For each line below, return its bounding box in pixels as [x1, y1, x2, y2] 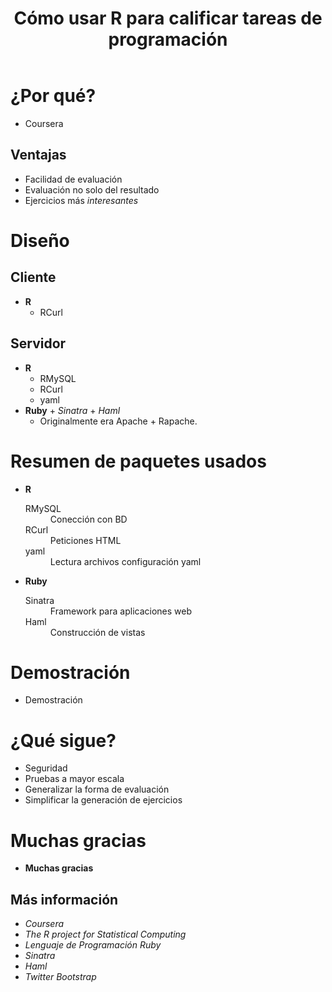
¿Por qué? [10, 85, 97, 107]
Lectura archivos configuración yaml [49, 555, 202, 567]
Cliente [10, 269, 57, 286]
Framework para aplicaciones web [49, 605, 192, 617]
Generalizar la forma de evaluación [24, 783, 170, 796]
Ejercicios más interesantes [24, 194, 139, 206]
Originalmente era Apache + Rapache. [39, 415, 198, 427]
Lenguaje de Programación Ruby [24, 939, 162, 951]
